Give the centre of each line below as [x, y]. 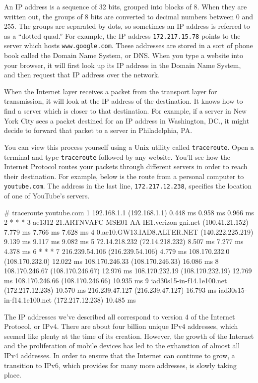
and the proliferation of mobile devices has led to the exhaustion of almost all [122, 346]
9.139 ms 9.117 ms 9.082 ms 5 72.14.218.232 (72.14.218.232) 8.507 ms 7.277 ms [124, 241]
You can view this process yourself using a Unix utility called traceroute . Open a [129, 147]
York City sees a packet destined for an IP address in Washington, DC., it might [127, 120]
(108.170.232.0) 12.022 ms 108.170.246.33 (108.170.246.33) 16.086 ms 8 [111, 261]
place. [13, 375]
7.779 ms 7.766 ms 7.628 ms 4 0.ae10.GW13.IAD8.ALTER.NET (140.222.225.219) [129, 231]
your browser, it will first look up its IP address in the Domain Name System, [123, 65]
